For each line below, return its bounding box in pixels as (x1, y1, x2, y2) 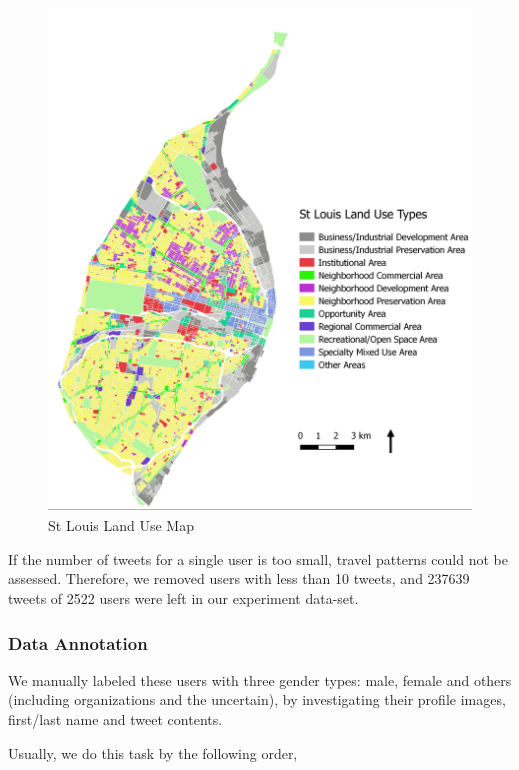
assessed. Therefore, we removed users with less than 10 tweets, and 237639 (8, 568, 470, 589)
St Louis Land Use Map (48, 515, 194, 536)
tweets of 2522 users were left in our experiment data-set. (8, 588, 359, 609)
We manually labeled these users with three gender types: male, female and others (8, 669, 512, 690)
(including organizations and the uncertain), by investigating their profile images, (8, 689, 506, 710)
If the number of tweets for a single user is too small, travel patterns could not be (8, 548, 508, 569)
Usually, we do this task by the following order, (8, 742, 298, 763)
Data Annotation (8, 630, 148, 655)
